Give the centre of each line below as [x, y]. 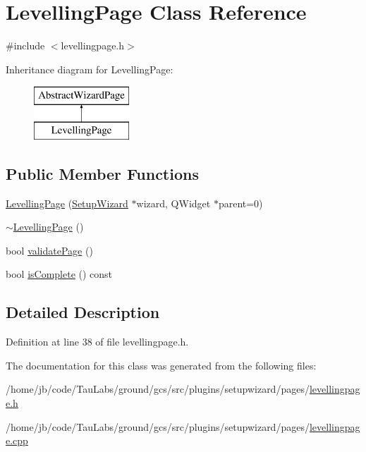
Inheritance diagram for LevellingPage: [90, 69]
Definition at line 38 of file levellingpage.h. [97, 342]
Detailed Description [83, 312]
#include [25, 45]
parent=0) [240, 203]
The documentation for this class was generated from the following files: [161, 365]
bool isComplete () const [59, 274]
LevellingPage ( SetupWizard [67, 203]
